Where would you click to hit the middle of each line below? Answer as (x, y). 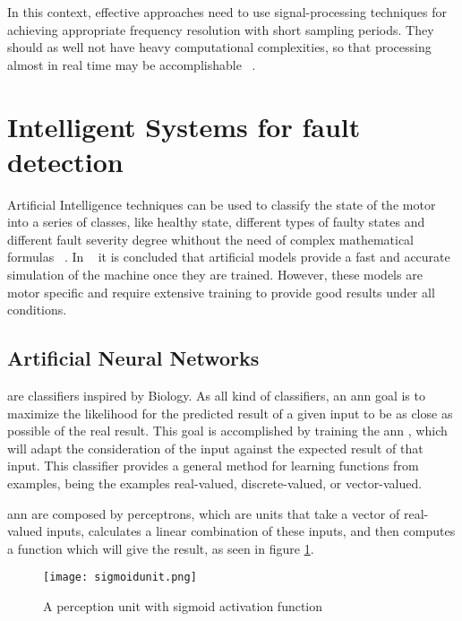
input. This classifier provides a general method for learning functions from (213, 466)
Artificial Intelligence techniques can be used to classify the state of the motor (222, 204)
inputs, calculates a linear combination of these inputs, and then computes (251, 531)
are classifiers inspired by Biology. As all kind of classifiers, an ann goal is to (216, 396)
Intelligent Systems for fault (184, 126)
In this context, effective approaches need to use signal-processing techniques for (227, 12)
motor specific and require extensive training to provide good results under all (221, 292)
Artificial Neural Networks (133, 358)
